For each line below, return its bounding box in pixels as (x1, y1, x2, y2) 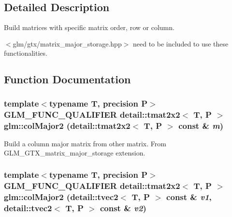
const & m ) (178, 119, 224, 131)
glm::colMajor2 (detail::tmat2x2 (4, 119, 130, 131)
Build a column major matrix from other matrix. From (4, 138, 166, 148)
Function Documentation (4, 72, 131, 87)
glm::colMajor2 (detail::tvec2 (4, 190, 118, 202)
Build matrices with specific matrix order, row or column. (4, 22, 174, 32)
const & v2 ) (100, 201, 146, 214)
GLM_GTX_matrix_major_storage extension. (4, 148, 145, 158)
